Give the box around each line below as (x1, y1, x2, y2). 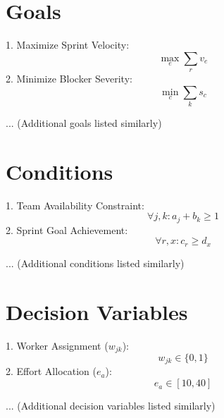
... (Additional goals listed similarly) (6, 116, 162, 130)
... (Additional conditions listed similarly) (6, 255, 185, 270)
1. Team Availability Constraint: (6, 197, 144, 212)
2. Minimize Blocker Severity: (6, 71, 132, 86)
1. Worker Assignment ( (6, 338, 108, 352)
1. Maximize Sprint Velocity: (6, 37, 130, 52)
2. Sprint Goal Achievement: (6, 222, 128, 237)
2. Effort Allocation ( (6, 364, 97, 379)
